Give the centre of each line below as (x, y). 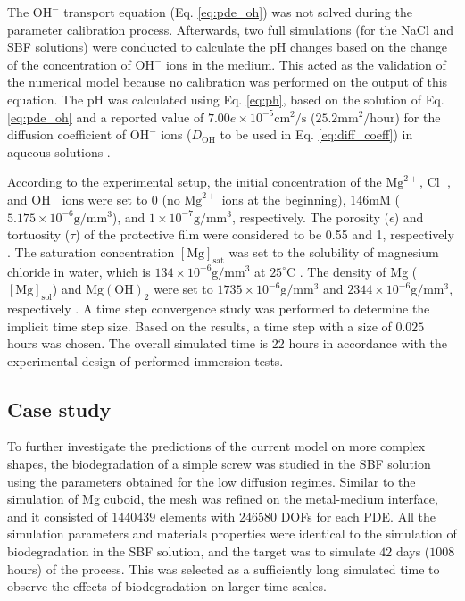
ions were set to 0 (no (121, 199)
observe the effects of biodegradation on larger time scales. (167, 586)
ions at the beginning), (284, 199)
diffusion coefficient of (67, 134)
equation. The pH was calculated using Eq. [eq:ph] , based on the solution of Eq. (226, 99)
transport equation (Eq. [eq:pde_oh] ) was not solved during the (238, 12)
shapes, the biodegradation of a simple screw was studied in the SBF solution (219, 464)
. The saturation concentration (91, 251)
